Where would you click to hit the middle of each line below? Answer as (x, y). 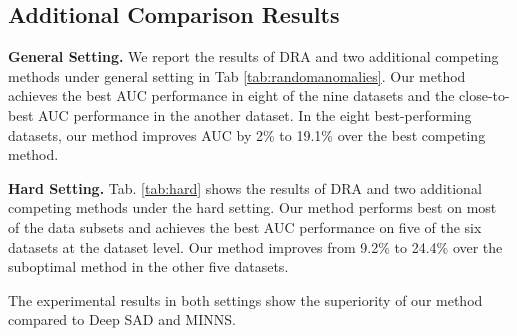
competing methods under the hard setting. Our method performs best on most (252, 207)
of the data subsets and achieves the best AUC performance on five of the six (245, 226)
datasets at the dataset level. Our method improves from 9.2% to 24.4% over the (255, 246)
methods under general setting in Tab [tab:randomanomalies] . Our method (237, 75)
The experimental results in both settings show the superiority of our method (245, 299)
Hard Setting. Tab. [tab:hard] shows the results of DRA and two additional (245, 187)
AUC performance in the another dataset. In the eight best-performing (255, 114)
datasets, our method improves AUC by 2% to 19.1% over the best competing (247, 134)
